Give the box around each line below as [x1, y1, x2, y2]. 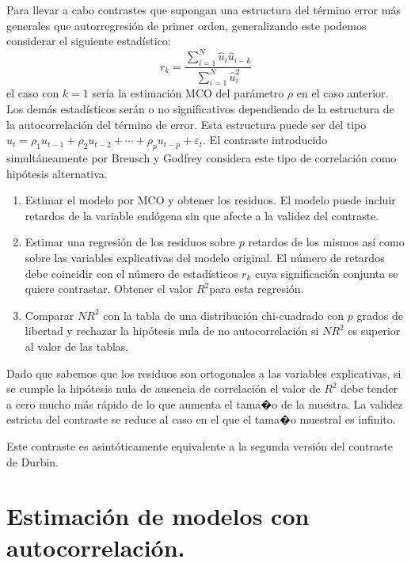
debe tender [341, 380, 398, 397]
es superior [348, 322, 401, 339]
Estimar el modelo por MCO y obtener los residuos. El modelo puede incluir [25, 192, 396, 208]
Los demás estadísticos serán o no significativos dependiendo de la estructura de [6, 101, 394, 117]
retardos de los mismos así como [248, 234, 405, 250]
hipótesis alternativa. [6, 165, 108, 181]
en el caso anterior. [296, 85, 389, 101]
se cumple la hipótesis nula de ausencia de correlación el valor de [6, 380, 321, 397]
